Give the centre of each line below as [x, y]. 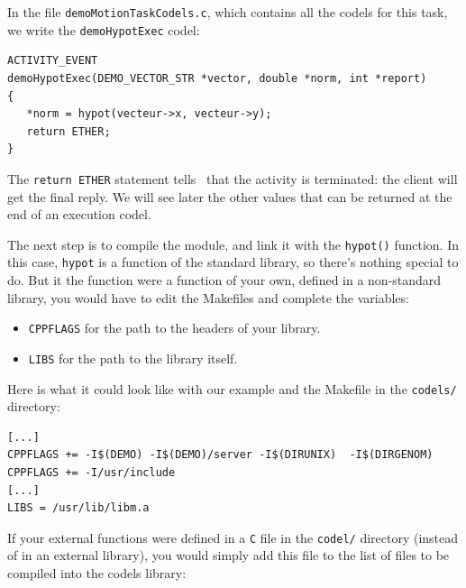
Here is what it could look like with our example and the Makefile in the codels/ [232, 388]
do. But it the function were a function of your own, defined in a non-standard [224, 280]
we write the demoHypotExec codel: [104, 29]
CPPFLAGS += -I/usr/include [91, 472]
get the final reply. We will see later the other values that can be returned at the [230, 196]
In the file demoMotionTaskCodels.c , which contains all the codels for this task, [228, 12]
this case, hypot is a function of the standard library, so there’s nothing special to [233, 262]
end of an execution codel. [79, 214]
